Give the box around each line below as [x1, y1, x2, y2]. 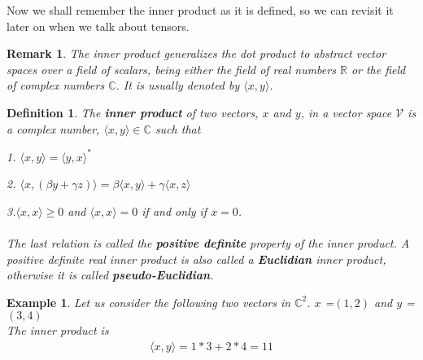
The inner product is [7, 322, 109, 339]
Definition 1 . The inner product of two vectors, [7, 103, 259, 121]
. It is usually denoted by [116, 77, 240, 94]
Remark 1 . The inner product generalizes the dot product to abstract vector [7, 45, 386, 62]
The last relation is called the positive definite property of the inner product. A [7, 235, 410, 252]
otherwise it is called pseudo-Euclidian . [7, 266, 214, 283]
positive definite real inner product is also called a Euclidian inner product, [7, 250, 386, 267]
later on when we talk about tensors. [7, 17, 190, 34]
